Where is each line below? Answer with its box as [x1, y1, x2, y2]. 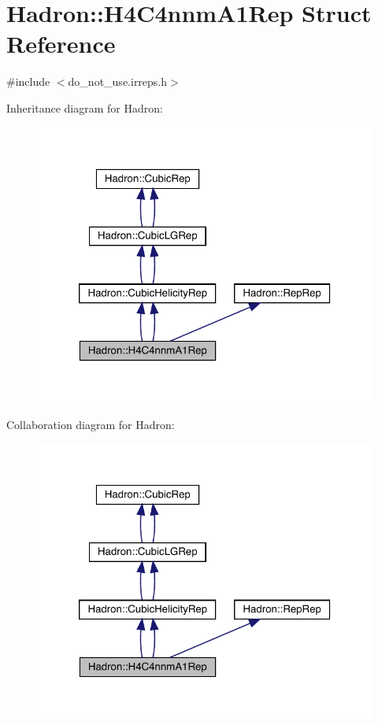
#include [6, 73, 50, 90]
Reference [6, 28, 116, 60]
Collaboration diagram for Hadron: [6, 416, 175, 432]
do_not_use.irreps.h [68, 73, 168, 90]
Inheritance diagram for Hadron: [6, 99, 163, 116]
